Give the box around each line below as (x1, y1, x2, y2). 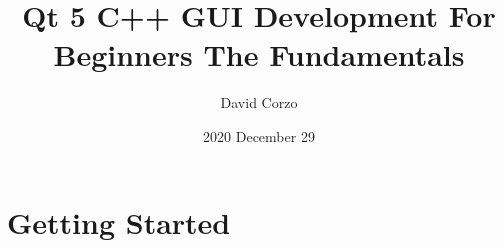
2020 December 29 (203, 125, 315, 146)
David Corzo (220, 92, 298, 113)
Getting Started (7, 201, 231, 242)
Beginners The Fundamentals (53, 34, 465, 75)
